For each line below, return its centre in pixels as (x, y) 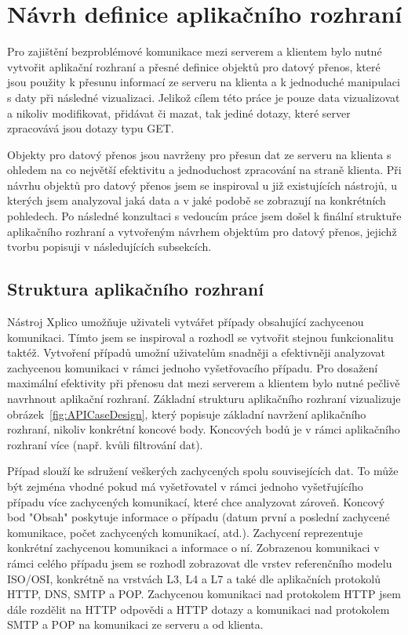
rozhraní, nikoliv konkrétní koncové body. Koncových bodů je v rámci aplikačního (204, 429)
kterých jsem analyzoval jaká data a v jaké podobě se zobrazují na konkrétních (197, 200)
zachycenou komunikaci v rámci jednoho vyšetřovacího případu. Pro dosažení (193, 367)
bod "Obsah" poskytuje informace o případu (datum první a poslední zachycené (199, 517)
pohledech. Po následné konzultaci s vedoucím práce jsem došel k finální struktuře (204, 216)
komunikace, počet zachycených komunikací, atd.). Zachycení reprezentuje (185, 532)
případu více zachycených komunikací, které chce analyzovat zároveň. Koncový (196, 501)
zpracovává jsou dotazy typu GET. (91, 128)
